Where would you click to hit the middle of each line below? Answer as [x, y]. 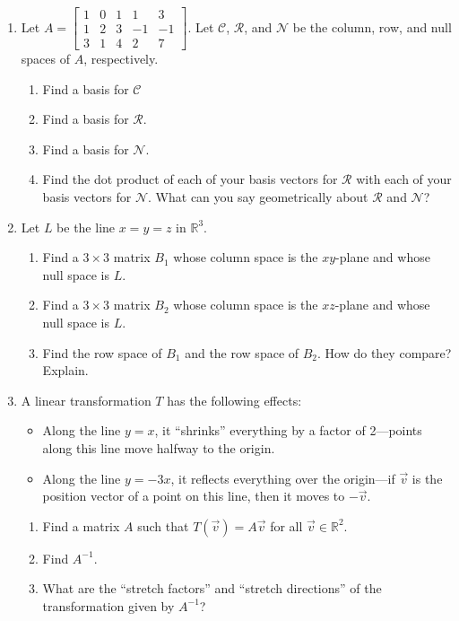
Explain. [65, 370]
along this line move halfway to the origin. [159, 448]
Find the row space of [102, 352]
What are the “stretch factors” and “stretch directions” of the [212, 588]
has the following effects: [234, 400]
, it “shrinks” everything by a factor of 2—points [288, 430]
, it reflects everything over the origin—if [283, 478]
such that [163, 525]
